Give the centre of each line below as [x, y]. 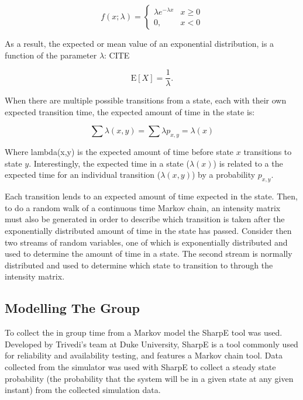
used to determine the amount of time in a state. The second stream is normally [149, 254]
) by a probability [223, 175]
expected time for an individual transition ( [83, 175]
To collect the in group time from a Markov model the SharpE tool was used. [144, 332]
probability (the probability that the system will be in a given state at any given [149, 378]
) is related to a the [248, 163]
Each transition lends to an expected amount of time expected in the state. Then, [151, 196]
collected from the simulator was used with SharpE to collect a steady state [140, 366]
